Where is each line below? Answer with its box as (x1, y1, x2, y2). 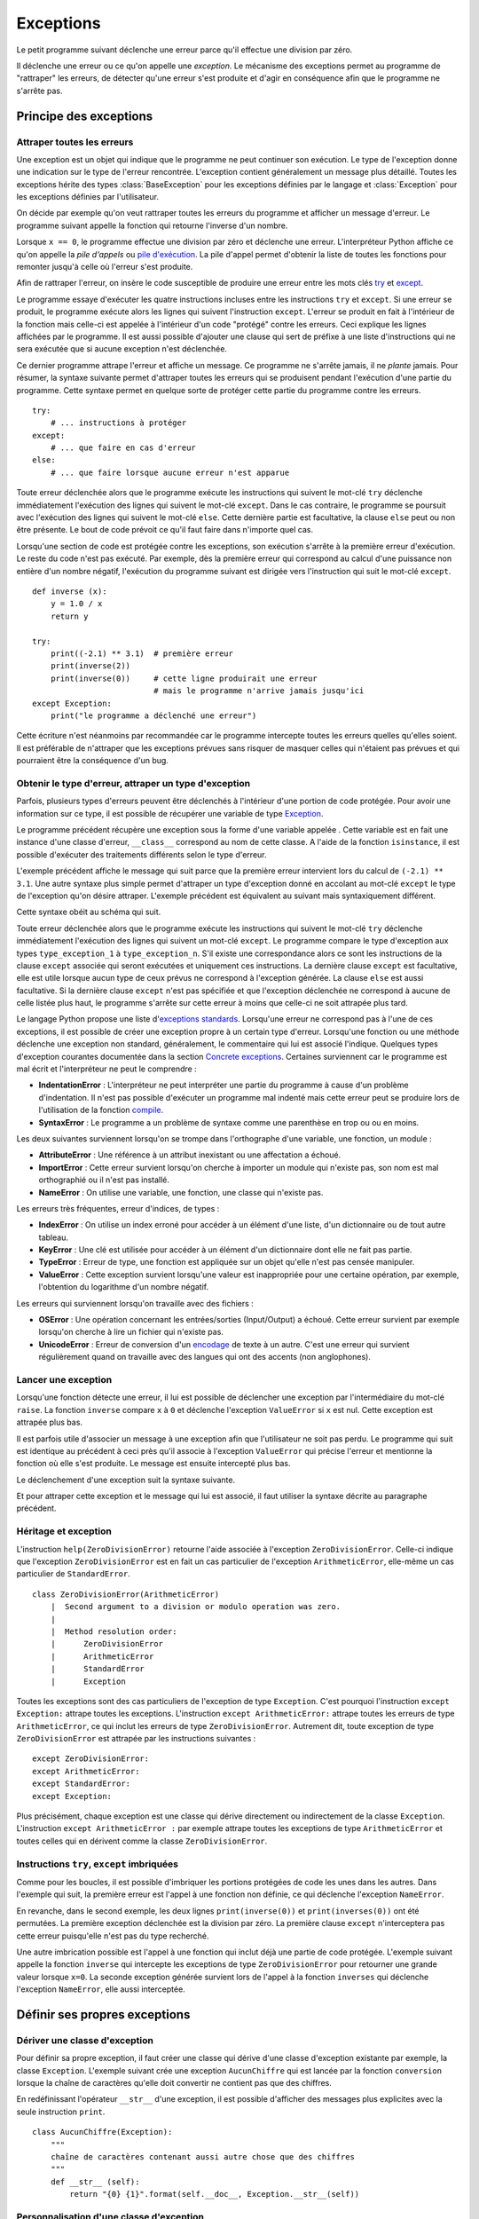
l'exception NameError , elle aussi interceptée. (16, 1984, 185, 1994)
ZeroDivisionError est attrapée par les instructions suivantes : (16, 1733, 256, 1744)
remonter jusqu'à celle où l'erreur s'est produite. (16, 262, 193, 272)
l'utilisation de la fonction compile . (38, 1105, 164, 1116)
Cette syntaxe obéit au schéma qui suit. (16, 906, 161, 918)
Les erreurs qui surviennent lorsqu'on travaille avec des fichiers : (16, 1298, 255, 1308)
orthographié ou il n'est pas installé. (38, 1174, 170, 1185)
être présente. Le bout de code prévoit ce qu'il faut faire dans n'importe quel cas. (16, 525, 314, 535)
